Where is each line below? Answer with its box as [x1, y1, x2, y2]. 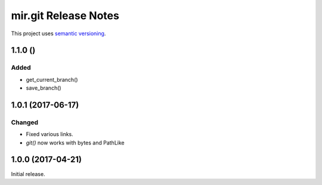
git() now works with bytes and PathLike [26, 139, 125, 146]
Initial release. [11, 170, 45, 177]
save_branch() [26, 84, 62, 92]
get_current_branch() [26, 76, 78, 83]
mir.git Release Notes [11, 9, 119, 22]
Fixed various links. [26, 131, 74, 138]
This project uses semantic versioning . [11, 30, 106, 37]
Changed [11, 118, 39, 127]
